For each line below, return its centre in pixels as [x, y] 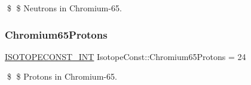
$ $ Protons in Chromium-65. [62, 76]
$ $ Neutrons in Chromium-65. [64, 8]
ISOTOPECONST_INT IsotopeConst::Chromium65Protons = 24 [125, 56]
